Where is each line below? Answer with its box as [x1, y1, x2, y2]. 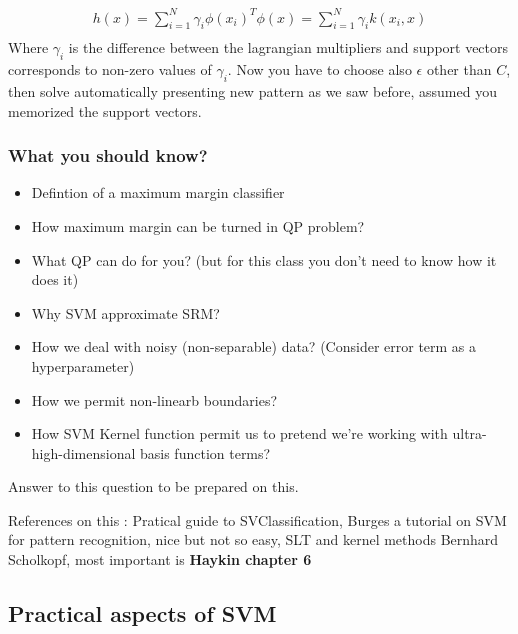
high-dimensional [31, 442, 136, 463]
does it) [31, 269, 79, 290]
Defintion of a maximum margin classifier [31, 182, 285, 203]
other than [426, 59, 492, 80]
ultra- [452, 423, 487, 444]
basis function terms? [140, 442, 271, 463]
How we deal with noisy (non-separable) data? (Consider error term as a [31, 336, 477, 357]
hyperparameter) [31, 355, 135, 376]
